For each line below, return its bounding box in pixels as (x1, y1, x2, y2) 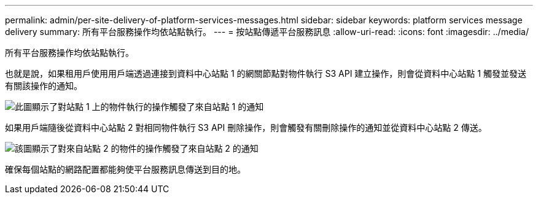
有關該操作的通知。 (5, 80, 82, 91)
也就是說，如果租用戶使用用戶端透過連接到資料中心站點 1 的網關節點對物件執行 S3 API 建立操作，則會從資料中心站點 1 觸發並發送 (5, 68, 526, 79)
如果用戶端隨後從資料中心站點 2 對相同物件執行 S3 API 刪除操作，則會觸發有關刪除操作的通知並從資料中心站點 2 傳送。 (5, 122, 487, 133)
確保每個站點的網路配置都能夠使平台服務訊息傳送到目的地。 (5, 164, 246, 174)
